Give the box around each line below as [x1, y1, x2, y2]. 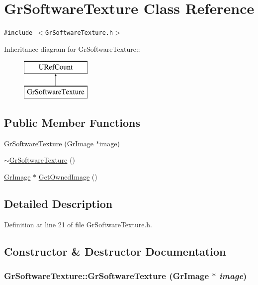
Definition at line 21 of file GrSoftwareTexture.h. [4, 219, 152, 229]
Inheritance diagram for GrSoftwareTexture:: [4, 43, 140, 54]
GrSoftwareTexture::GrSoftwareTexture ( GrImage [4, 270, 209, 282]
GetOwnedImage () [38, 171, 97, 182]
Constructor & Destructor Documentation [4, 243, 226, 259]
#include [4, 29, 33, 37]
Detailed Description [4, 195, 113, 211]
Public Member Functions [4, 114, 140, 130]
